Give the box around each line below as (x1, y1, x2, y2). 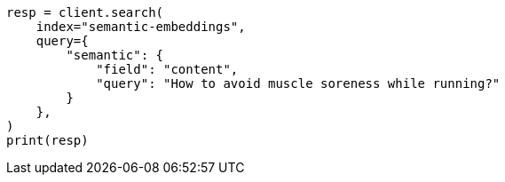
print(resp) (6, 133, 89, 147)
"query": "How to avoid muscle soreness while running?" (96, 76, 501, 91)
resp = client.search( (6, 5, 164, 20)
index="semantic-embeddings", (36, 20, 246, 34)
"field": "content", (96, 62, 239, 76)
